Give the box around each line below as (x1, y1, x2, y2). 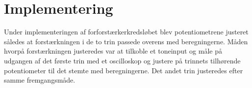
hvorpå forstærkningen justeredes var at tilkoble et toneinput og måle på (4, 46, 222, 56)
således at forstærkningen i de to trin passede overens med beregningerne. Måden (4, 36, 248, 46)
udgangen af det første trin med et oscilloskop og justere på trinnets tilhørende (4, 55, 241, 65)
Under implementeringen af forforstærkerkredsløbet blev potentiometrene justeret (4, 27, 249, 37)
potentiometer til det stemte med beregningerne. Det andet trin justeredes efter (4, 65, 243, 75)
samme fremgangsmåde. (4, 75, 76, 85)
